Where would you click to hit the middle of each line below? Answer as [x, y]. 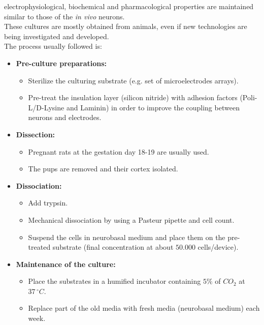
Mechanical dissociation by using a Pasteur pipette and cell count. [131, 219]
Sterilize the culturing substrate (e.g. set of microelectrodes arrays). [133, 80]
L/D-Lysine [46, 107]
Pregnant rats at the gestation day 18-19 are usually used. [119, 151]
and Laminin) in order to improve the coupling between [153, 107]
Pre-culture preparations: [61, 63]
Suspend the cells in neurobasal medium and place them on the [127, 237]
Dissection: [36, 134]
